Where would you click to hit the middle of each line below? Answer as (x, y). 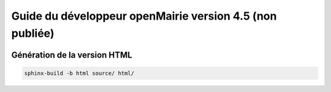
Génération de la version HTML (72, 55)
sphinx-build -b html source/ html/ (79, 73)
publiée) (33, 33)
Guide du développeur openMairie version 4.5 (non (144, 16)
